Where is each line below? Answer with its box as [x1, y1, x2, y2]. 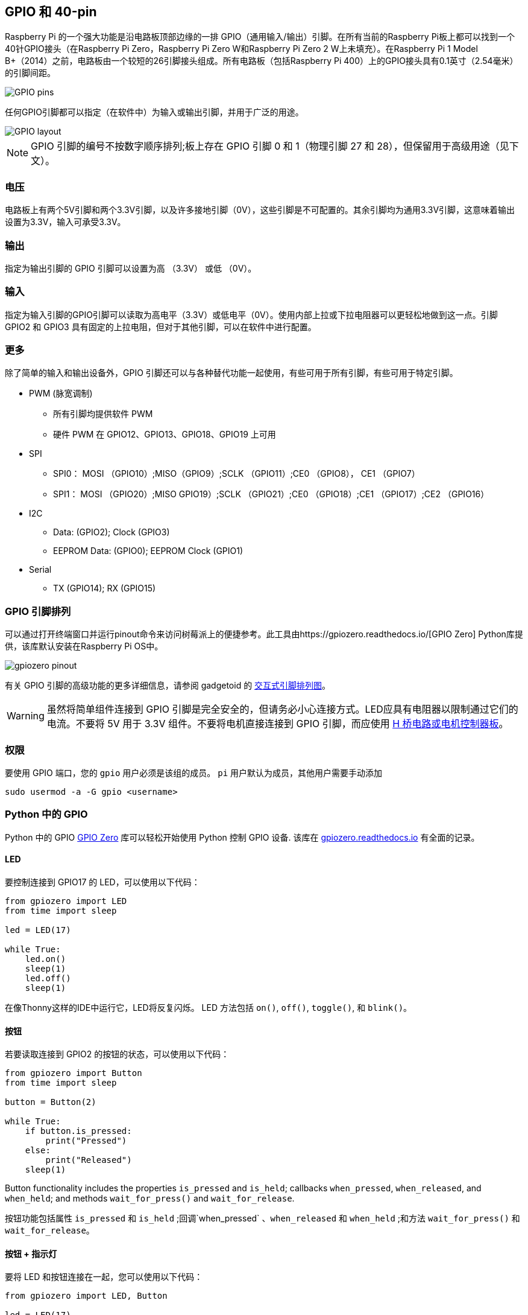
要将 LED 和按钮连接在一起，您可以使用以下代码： [5, 1272, 203, 1282]
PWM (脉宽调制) [29, 388, 93, 399]
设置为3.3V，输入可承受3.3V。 [5, 217, 126, 228]
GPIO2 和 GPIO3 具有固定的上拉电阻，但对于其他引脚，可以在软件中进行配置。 [5, 321, 316, 332]
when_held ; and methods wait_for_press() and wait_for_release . [5, 1193, 295, 1204]
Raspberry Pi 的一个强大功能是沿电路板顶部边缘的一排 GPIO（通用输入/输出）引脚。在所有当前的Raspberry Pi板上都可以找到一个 [5, 31, 515, 42]
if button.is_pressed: [25, 1126, 132, 1136]
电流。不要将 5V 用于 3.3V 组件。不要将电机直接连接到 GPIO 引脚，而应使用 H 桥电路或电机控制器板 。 [46, 718, 509, 730]
